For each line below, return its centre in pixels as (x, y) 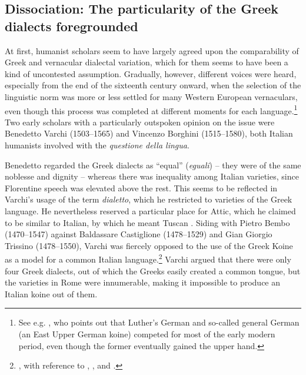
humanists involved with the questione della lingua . (97, 145)
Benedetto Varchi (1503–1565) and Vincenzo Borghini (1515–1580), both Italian (149, 133)
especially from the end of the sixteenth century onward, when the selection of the (153, 85)
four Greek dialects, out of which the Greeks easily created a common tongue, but (153, 271)
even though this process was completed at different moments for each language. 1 (151, 109)
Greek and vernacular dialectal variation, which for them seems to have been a (147, 62)
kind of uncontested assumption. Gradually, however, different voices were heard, (151, 73)
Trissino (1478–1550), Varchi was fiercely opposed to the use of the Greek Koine (149, 245)
